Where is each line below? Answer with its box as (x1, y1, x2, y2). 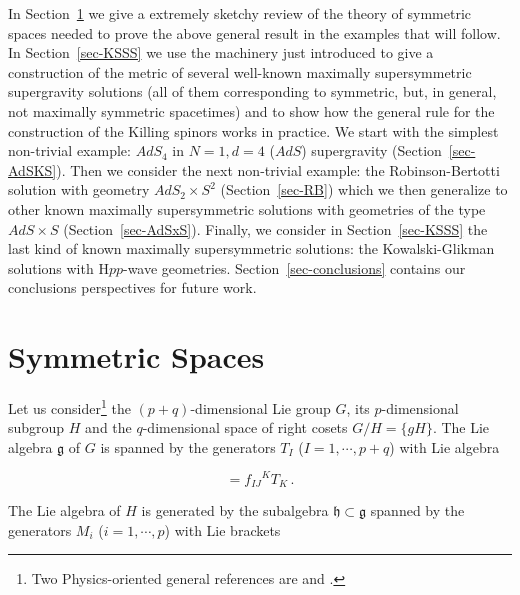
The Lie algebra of (8, 500, 121, 520)
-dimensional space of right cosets (142, 417, 348, 438)
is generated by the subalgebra (141, 500, 329, 520)
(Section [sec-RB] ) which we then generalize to (220, 179, 508, 200)
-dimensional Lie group (190, 397, 331, 418)
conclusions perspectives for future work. (8, 277, 257, 298)
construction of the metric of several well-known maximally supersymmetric (8, 61, 472, 82)
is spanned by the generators (100, 436, 276, 457)
